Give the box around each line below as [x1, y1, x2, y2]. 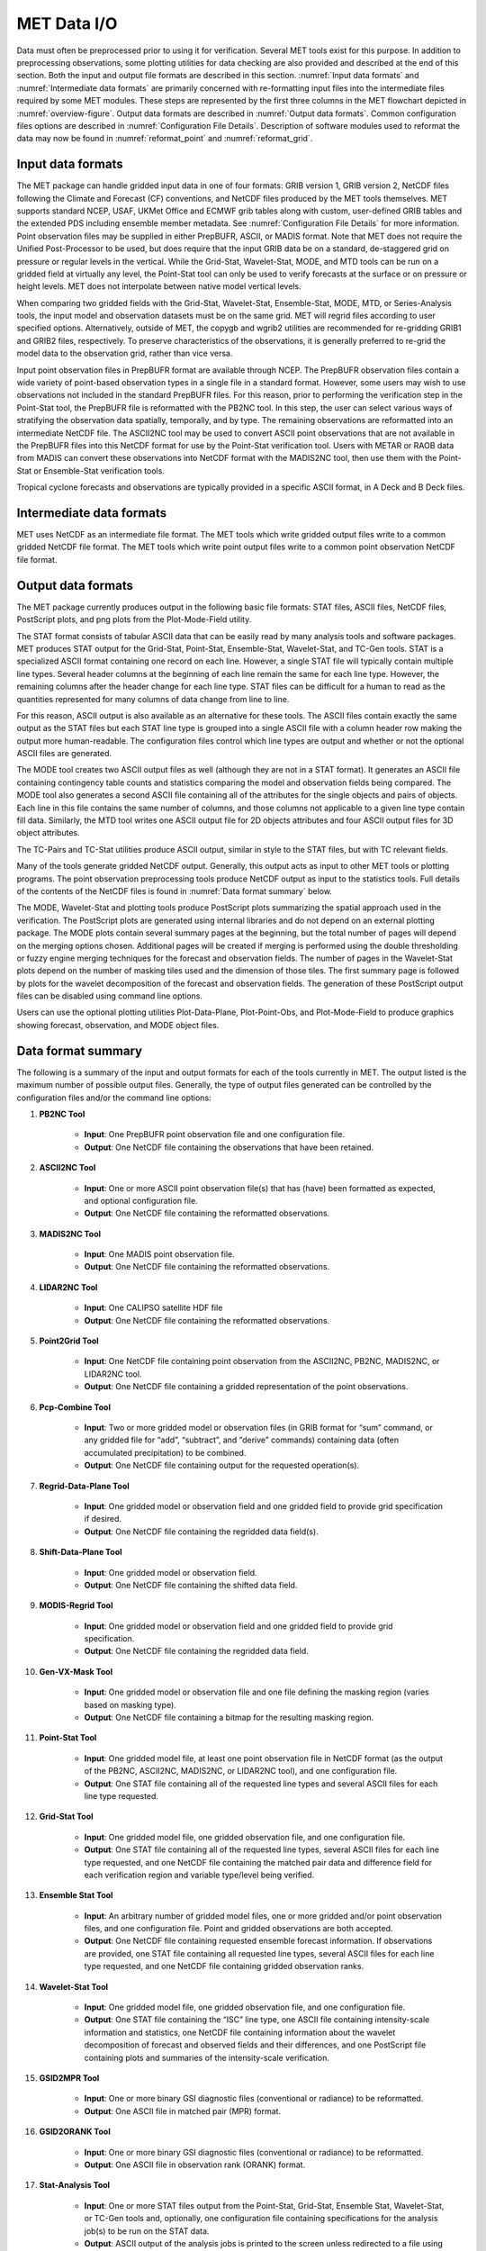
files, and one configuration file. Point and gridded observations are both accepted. [84, 1923, 393, 1934]
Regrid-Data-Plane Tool [39, 1480, 130, 1491]
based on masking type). [84, 1699, 177, 1710]
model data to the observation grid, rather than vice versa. [16, 348, 233, 359]
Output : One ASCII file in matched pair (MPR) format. [84, 2105, 282, 2116]
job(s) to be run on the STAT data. [84, 2225, 210, 2237]
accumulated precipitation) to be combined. [84, 1447, 247, 1458]
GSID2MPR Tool [39, 2073, 100, 2084]
